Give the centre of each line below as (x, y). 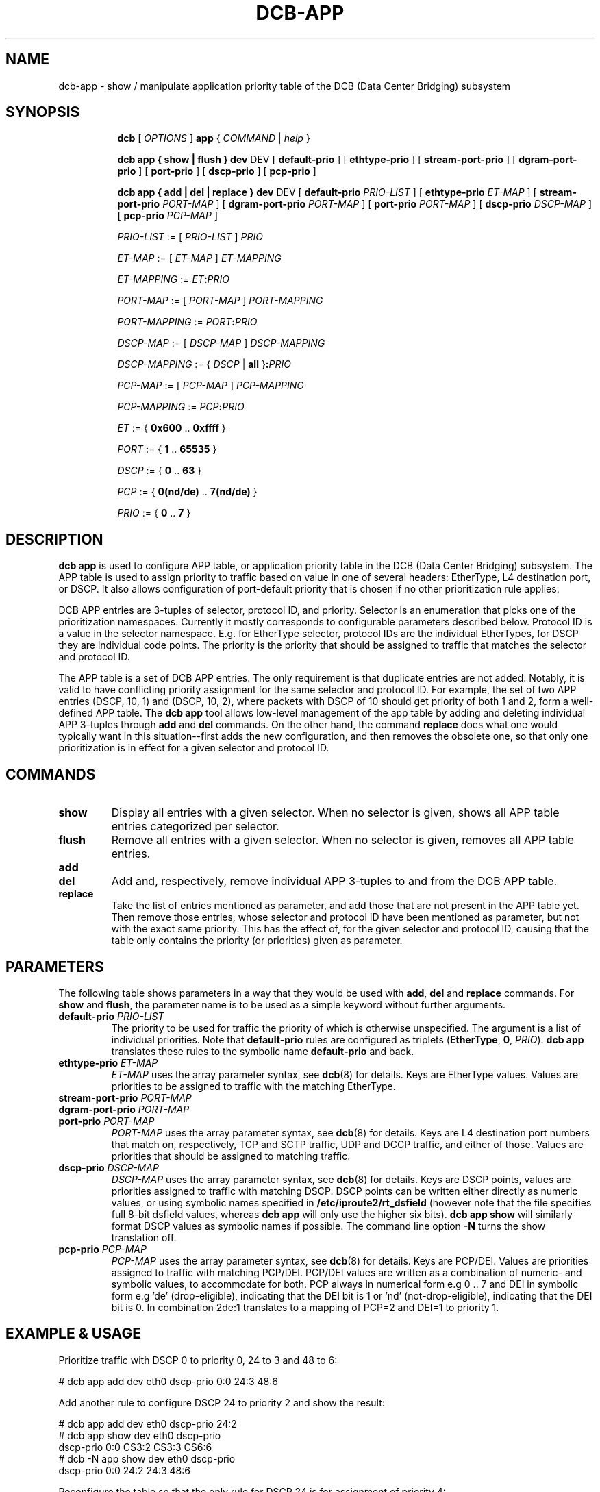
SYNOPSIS (43, 112)
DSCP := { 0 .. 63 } (160, 471)
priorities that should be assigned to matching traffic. (231, 1156)
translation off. (144, 1237)
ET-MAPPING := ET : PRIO (173, 279)
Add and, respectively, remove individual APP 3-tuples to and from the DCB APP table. (334, 881)
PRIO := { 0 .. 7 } (154, 513)
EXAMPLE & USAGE (73, 1334)
